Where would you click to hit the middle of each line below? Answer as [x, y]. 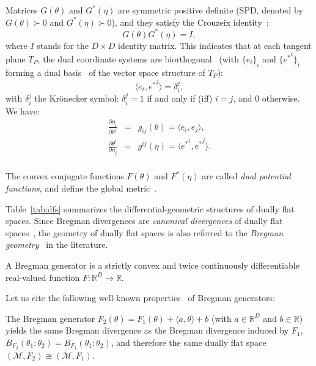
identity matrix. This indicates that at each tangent [215, 45]
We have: [23, 110]
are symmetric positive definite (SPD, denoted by [211, 10]
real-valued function [43, 277]
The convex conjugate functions [65, 176]
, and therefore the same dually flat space [189, 342]
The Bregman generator [50, 318]
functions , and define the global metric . [81, 188]
